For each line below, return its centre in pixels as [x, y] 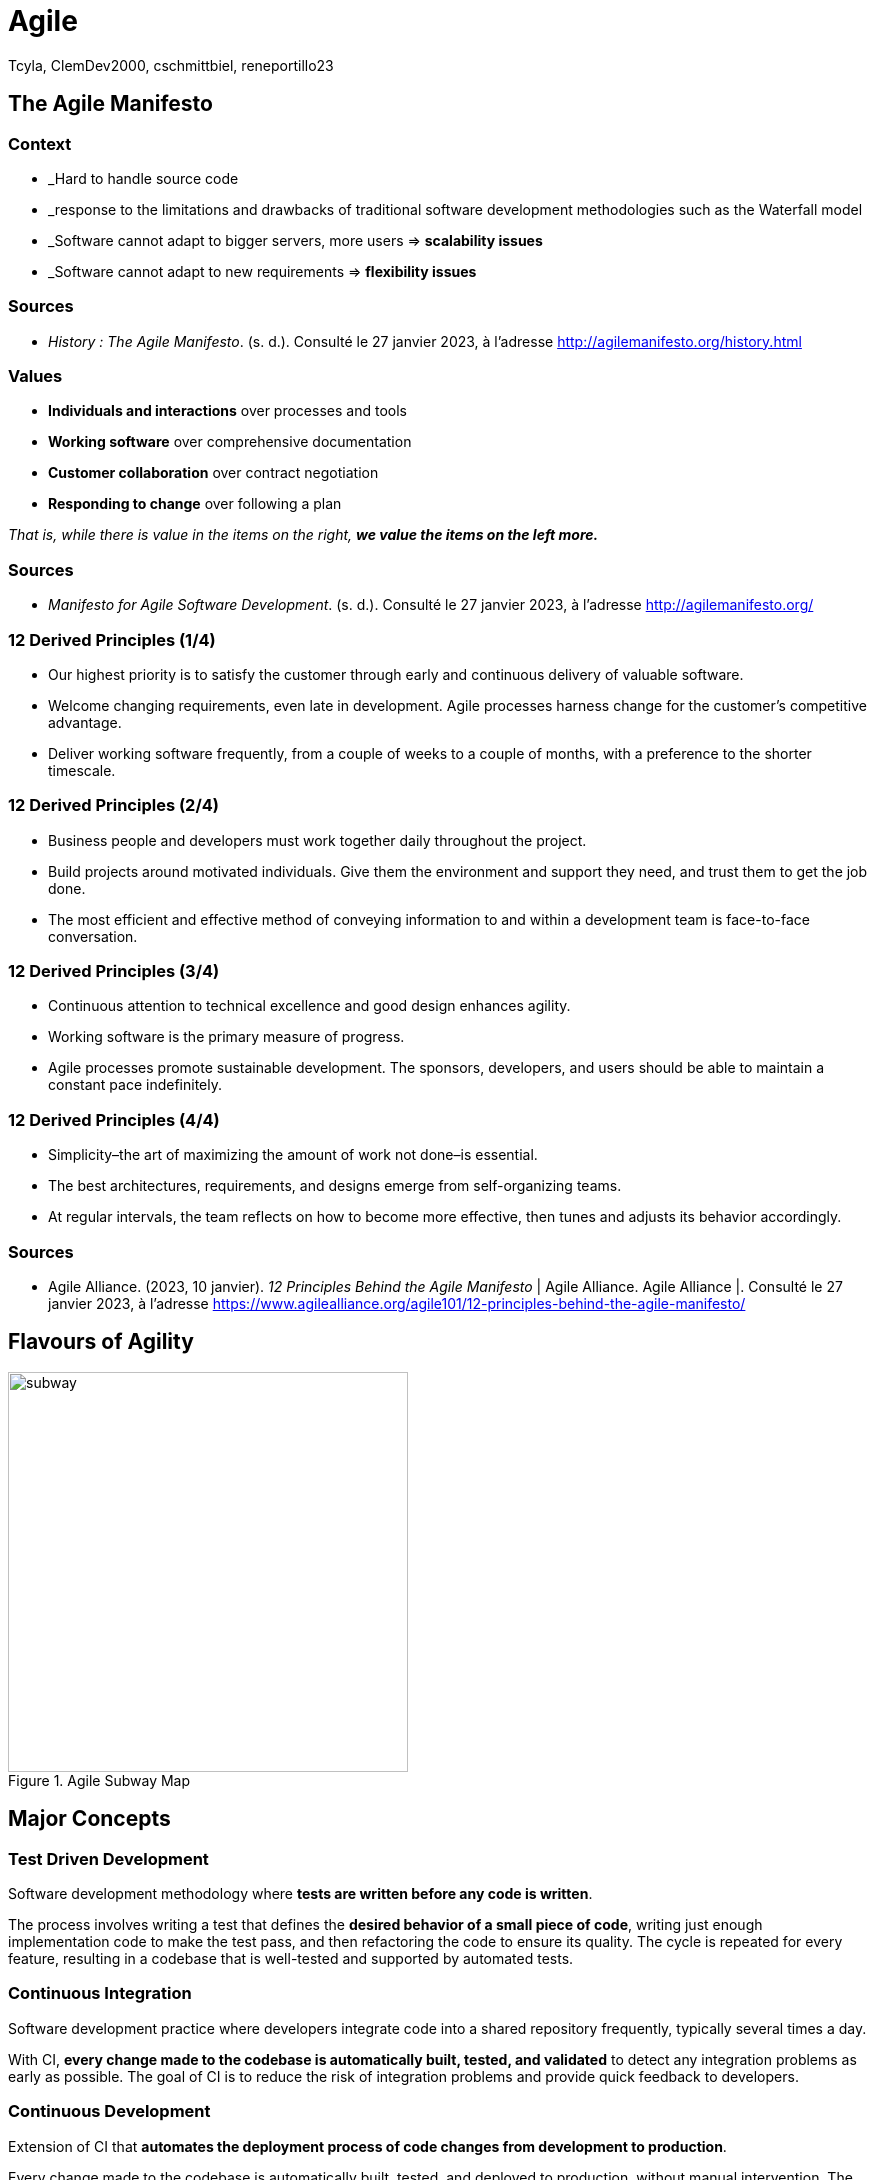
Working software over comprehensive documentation [230, 442]
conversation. [93, 936]
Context [40, 143]
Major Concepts [89, 1819]
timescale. [82, 770]
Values [35, 376]
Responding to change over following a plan [195, 504]
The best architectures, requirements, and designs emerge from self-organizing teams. [335, 1186]
